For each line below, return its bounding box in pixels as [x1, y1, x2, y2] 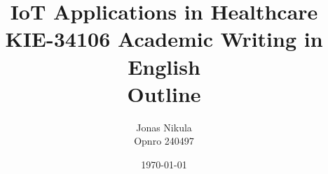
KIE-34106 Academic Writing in [5, 24, 323, 53]
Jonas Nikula [136, 119, 192, 134]
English [128, 52, 200, 80]
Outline [127, 79, 201, 108]
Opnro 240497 [134, 133, 194, 148]
